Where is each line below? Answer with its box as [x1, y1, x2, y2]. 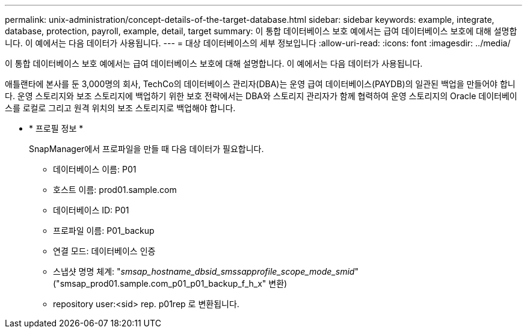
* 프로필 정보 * [29, 123, 84, 133]
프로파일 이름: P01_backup [53, 225, 155, 236]
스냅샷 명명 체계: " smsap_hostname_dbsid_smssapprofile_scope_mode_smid [53, 266, 355, 276]
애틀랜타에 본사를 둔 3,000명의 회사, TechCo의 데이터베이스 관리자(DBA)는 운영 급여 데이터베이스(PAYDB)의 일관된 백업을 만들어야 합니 [5, 79, 516, 89]
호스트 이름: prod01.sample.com [53, 185, 177, 195]
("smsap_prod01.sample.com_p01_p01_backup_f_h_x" [53, 278, 267, 289]
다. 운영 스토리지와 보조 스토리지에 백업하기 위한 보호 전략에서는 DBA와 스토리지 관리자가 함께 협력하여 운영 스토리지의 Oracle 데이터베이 [5, 91, 517, 101]
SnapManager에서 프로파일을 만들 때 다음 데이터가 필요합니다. [29, 144, 264, 154]
